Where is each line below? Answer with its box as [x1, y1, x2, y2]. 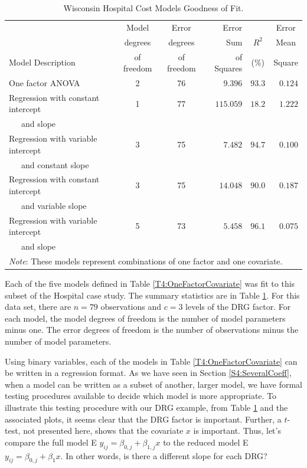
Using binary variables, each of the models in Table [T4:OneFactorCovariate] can [5, 355, 298, 367]
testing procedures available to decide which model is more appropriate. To [5, 390, 277, 402]
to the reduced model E [163, 436, 249, 448]
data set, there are [5, 300, 71, 313]
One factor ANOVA [9, 76, 80, 89]
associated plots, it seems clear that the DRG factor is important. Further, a [5, 413, 282, 425]
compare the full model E [5, 436, 97, 448]
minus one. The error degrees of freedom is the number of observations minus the [5, 323, 299, 336]
